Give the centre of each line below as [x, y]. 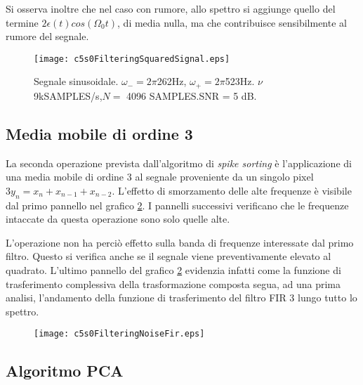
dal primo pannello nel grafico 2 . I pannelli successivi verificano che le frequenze [177, 205]
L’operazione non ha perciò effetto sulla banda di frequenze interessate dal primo [180, 242]
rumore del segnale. [47, 36]
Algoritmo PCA [65, 371]
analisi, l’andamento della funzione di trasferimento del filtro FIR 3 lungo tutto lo [181, 298]
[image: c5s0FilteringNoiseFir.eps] [119, 334]
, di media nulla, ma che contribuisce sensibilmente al [232, 22]
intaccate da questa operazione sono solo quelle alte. [118, 219]
